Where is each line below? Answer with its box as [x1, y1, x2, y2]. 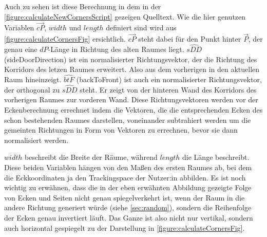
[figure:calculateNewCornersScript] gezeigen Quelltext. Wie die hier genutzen [4, 11, 246, 22]
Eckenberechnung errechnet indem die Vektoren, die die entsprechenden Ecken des [4, 104, 263, 115]
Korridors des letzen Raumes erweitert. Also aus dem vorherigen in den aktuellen [4, 64, 260, 75]
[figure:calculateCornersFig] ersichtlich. [4, 33, 126, 44]
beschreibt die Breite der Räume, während [24, 152, 158, 162]
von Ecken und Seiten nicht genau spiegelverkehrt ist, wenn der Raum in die [4, 192, 245, 203]
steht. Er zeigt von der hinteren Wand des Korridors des [80, 84, 257, 95]
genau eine [4, 44, 37, 54]
